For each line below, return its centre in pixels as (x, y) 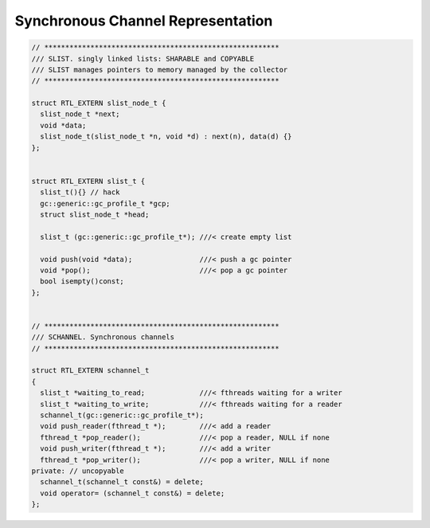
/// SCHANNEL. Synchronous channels (103, 337)
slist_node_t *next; (80, 114)
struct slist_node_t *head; (95, 215)
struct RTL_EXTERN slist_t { (88, 181)
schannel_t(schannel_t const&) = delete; (122, 482)
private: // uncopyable (78, 471)
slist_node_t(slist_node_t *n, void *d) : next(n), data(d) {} (166, 137)
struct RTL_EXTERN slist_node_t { (99, 103)
